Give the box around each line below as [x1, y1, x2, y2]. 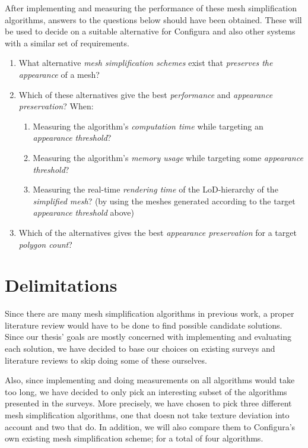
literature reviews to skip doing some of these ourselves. [5, 354, 207, 366]
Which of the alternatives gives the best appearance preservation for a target [18, 226, 297, 238]
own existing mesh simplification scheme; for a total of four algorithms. [5, 432, 263, 444]
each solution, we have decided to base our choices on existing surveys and [5, 342, 275, 354]
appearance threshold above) [33, 206, 134, 219]
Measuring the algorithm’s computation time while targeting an [33, 119, 263, 132]
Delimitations [5, 273, 118, 297]
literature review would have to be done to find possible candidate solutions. [5, 318, 282, 331]
